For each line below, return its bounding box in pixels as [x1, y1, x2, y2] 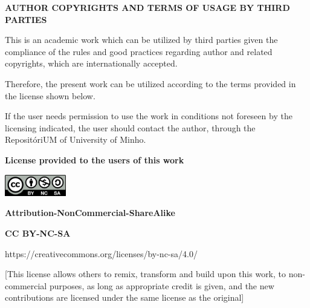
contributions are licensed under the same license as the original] [5, 291, 244, 304]
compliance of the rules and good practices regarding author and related [5, 45, 273, 57]
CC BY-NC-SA [5, 226, 71, 239]
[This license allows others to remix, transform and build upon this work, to [5, 267, 286, 280]
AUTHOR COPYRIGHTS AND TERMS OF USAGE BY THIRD [5, 1, 290, 13]
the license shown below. [5, 89, 95, 102]
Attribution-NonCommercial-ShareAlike [5, 206, 175, 219]
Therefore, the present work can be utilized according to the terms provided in [5, 77, 296, 90]
